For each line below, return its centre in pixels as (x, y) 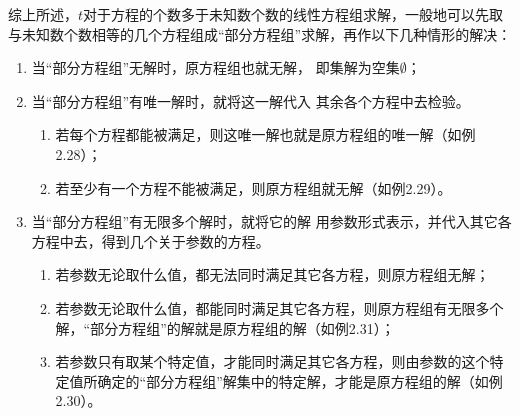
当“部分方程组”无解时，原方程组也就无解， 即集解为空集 (215, 67)
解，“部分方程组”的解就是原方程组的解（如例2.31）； (225, 327)
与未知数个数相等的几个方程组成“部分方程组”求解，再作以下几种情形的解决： (260, 33)
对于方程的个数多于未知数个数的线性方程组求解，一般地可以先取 (293, 14)
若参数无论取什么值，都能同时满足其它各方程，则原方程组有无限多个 (279, 307)
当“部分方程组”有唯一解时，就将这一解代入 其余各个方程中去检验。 (250, 100)
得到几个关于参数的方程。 (185, 240)
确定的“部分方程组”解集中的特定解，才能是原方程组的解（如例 (300, 380)
